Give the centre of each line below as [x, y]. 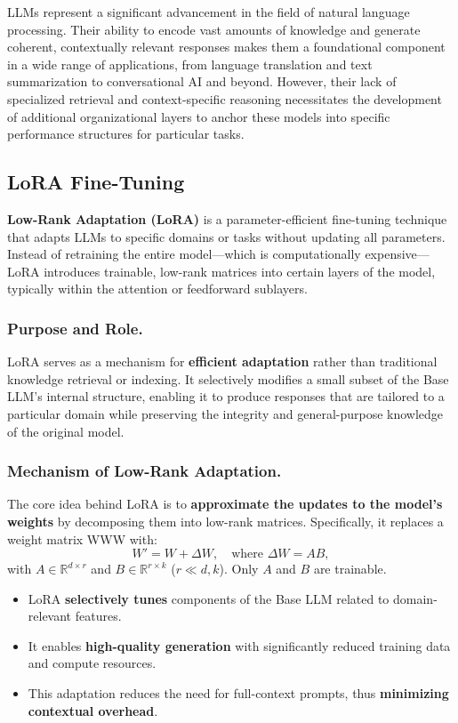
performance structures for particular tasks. [126, 134]
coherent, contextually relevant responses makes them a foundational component [226, 47]
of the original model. [66, 431]
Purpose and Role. [75, 328]
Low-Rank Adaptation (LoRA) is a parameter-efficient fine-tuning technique [227, 218]
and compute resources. [92, 663]
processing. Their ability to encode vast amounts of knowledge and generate [214, 29]
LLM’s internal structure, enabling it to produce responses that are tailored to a [226, 396]
